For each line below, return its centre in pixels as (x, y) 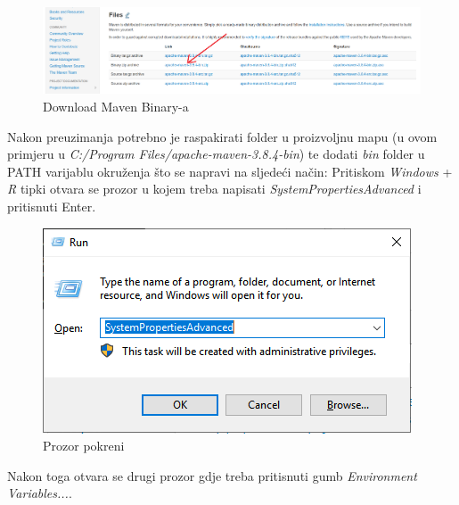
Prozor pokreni (84, 446)
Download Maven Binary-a (116, 106)
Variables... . (40, 493)
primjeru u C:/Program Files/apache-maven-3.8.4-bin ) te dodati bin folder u (216, 154)
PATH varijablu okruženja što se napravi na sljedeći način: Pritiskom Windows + (230, 171)
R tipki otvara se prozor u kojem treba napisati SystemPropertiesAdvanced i (214, 189)
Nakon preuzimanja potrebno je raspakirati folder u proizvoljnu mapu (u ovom (222, 136)
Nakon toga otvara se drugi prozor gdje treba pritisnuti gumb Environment (212, 475)
